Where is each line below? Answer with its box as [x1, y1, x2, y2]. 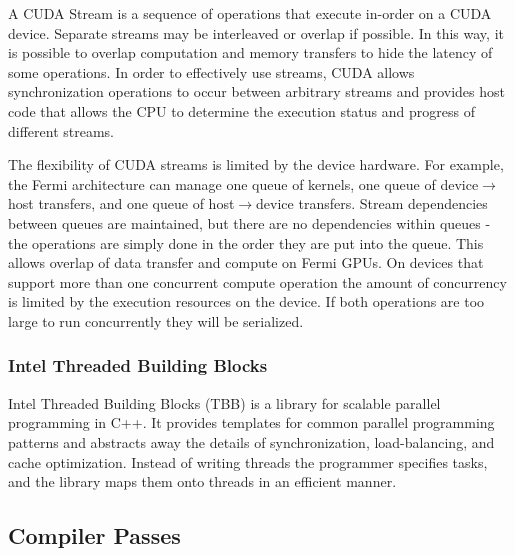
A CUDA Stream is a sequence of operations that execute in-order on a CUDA [8, 3, 492, 23]
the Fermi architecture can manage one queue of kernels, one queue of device [8, 173, 479, 194]
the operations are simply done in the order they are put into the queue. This [8, 232, 484, 253]
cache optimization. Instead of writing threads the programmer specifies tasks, [8, 451, 488, 472]
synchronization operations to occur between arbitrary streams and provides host [8, 81, 506, 102]
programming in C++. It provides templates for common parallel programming [8, 412, 495, 433]
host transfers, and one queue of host [8, 193, 235, 214]
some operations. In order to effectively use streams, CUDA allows [8, 61, 415, 82]
